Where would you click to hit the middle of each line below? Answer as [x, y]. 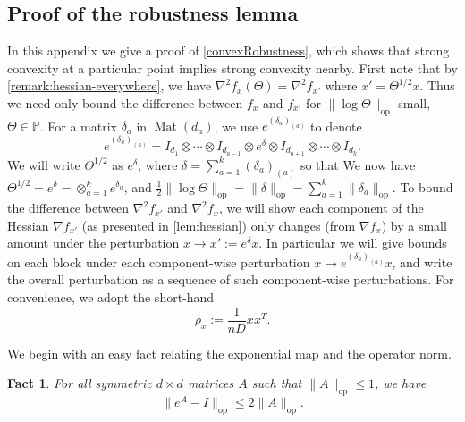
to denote [336, 126]
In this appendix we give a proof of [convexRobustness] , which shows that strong [228, 51]
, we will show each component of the [321, 208]
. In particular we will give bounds [353, 243]
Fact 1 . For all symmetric [80, 383]
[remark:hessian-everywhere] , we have [110, 85]
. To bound [423, 186]
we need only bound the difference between [125, 102]
